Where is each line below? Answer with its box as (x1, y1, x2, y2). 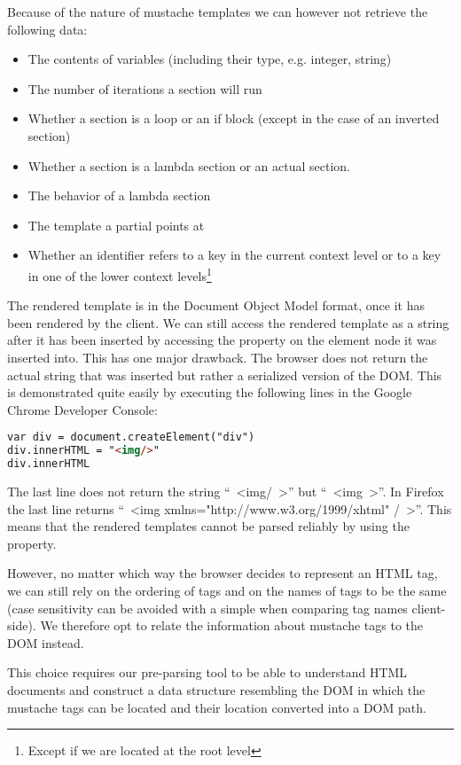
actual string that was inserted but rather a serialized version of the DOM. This (7, 365, 442, 384)
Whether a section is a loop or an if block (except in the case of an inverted (27, 109, 440, 128)
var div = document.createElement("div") (7, 431, 255, 444)
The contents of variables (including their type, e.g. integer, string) (27, 50, 392, 68)
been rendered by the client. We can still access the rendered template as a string (7, 313, 449, 332)
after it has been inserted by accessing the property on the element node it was (7, 331, 437, 349)
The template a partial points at (27, 215, 205, 234)
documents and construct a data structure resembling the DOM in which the (7, 680, 426, 699)
